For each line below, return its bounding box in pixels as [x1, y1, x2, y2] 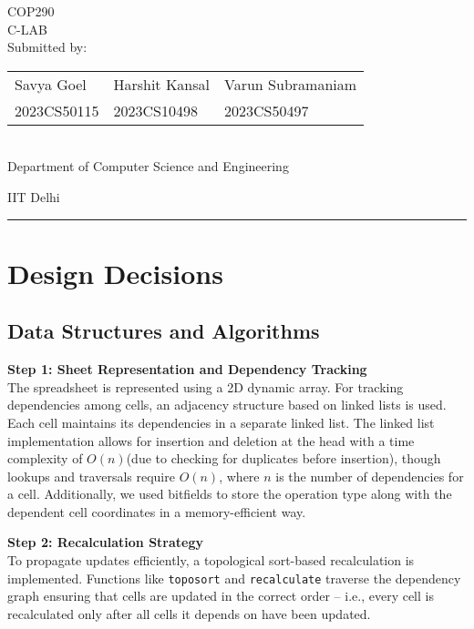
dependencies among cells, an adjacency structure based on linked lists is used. [7, 395, 447, 414]
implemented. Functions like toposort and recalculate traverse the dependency [7, 568, 461, 587]
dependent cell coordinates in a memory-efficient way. [7, 502, 306, 521]
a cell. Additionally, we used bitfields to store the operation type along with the [7, 484, 452, 503]
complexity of [7, 449, 83, 468]
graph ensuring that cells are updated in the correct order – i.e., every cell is [7, 586, 434, 605]
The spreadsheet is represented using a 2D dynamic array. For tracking [7, 377, 404, 396]
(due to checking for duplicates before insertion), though [126, 449, 441, 468]
